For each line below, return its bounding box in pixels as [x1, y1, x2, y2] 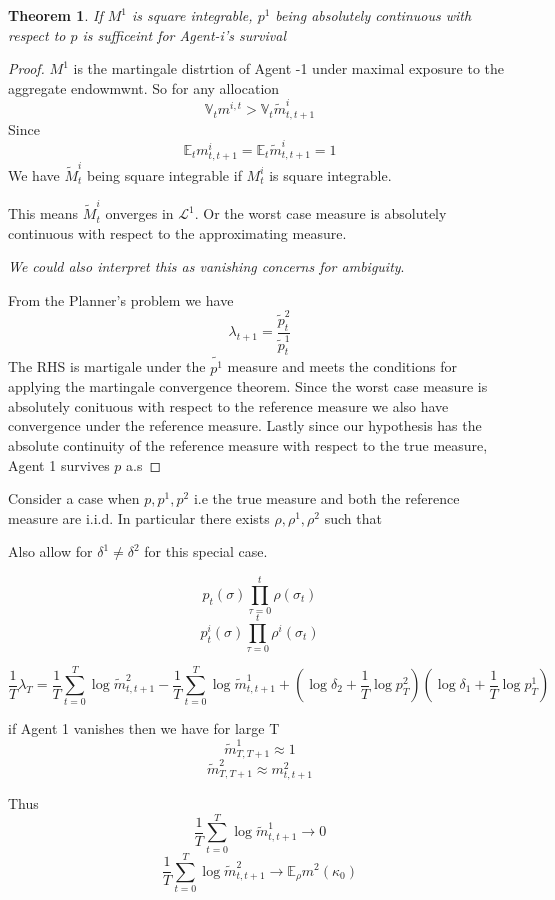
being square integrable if [86, 164, 242, 185]
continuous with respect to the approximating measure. [8, 222, 347, 243]
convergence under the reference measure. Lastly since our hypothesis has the [8, 415, 482, 436]
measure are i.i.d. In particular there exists [8, 507, 270, 528]
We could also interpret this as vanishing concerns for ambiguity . [8, 256, 405, 277]
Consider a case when [8, 488, 140, 509]
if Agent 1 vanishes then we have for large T [8, 718, 280, 739]
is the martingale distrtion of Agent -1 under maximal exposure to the [73, 58, 505, 79]
